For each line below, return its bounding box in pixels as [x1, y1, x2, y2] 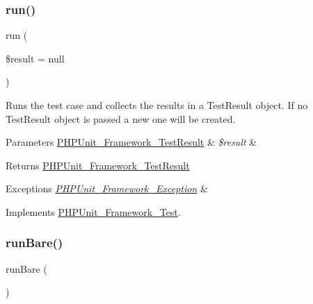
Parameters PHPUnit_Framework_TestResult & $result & [6, 135, 257, 149]
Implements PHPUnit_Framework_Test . [6, 204, 181, 219]
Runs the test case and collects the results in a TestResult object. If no [6, 98, 308, 112]
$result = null [6, 51, 65, 65]
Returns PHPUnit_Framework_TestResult [6, 158, 190, 172]
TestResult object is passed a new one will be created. [6, 111, 236, 126]
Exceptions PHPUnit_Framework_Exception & [6, 181, 208, 196]
